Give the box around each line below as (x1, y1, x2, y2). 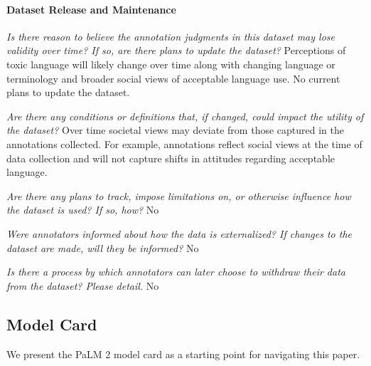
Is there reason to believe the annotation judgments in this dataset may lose (6, 28, 335, 43)
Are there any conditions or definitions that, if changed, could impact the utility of (6, 108, 364, 123)
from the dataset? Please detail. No (6, 278, 159, 293)
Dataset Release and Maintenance (6, 1, 176, 16)
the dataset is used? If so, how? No (6, 202, 159, 217)
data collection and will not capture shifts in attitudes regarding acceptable (6, 150, 335, 165)
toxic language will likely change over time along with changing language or (6, 56, 335, 71)
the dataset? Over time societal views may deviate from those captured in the (6, 122, 344, 137)
